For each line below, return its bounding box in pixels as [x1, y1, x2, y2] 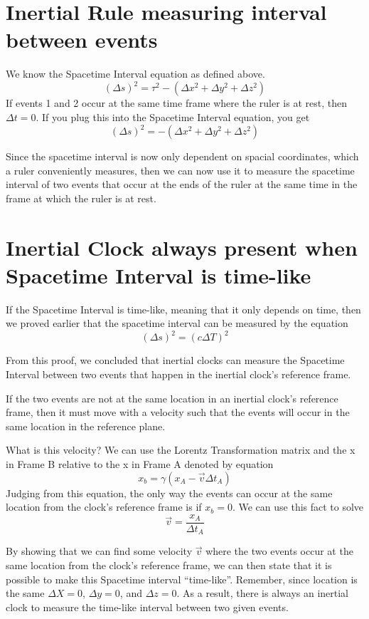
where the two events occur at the [205, 543, 353, 558]
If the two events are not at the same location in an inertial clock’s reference [6, 390, 338, 405]
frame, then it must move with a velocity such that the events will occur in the [6, 405, 350, 420]
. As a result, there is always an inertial [176, 586, 349, 600]
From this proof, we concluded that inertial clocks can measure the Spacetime [6, 353, 345, 368]
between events [6, 25, 158, 54]
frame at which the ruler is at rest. [6, 190, 156, 205]
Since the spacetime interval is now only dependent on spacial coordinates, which [6, 149, 359, 164]
